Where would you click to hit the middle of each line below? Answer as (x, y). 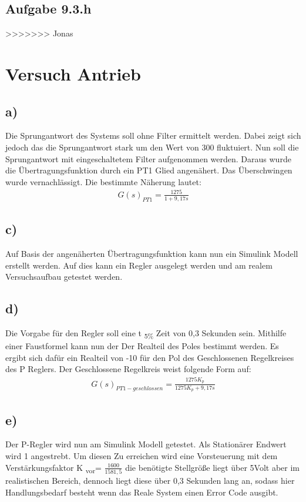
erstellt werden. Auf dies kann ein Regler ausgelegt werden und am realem (139, 265)
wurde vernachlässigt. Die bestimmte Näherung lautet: (103, 181)
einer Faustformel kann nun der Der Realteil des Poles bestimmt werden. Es (142, 346)
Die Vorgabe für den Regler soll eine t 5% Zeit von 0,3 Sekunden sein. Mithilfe (146, 333)
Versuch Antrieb (73, 73)
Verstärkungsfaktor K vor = (53, 468)
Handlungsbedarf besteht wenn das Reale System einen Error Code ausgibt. (142, 492)
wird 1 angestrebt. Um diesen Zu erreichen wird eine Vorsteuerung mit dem (142, 456)
